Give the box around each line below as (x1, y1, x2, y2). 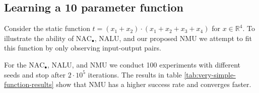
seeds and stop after (4, 69, 66, 79)
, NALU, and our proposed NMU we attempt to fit (94, 32, 252, 43)
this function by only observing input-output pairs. (4, 42, 161, 53)
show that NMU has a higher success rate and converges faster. (56, 79, 251, 89)
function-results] (4, 79, 54, 89)
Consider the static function (4, 23, 90, 33)
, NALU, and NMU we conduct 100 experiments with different (47, 59, 241, 69)
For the (4, 59, 27, 69)
